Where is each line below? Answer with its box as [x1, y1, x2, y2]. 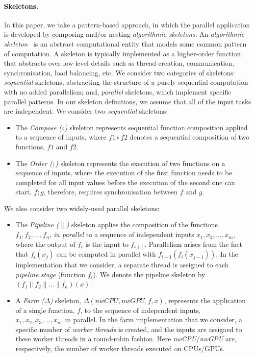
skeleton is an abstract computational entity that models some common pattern [4, 38, 247, 48]
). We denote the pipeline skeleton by [93, 269, 205, 279]
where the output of [15, 238, 76, 249]
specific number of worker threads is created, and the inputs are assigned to [15, 324, 242, 334]
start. [15, 187, 32, 197]
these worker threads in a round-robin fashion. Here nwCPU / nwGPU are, [15, 333, 237, 344]
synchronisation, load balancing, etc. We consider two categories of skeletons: [4, 67, 235, 77]
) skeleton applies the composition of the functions [66, 219, 218, 230]
